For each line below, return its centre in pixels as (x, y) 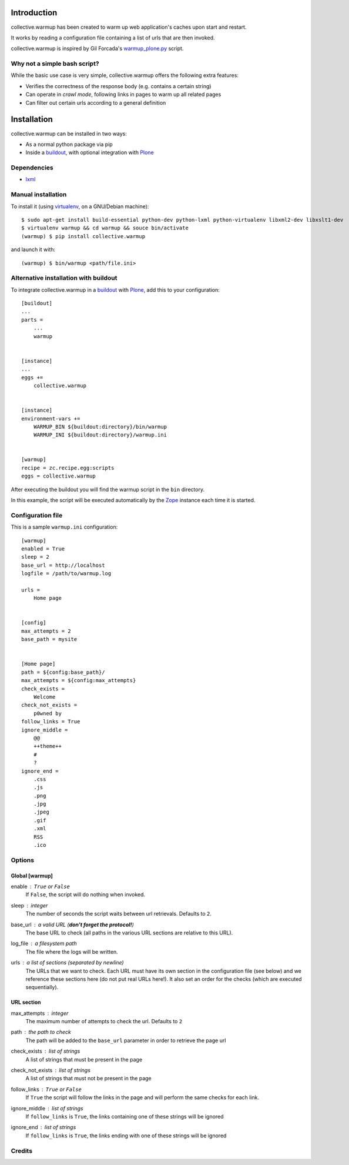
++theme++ (47, 746)
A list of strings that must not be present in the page (89, 1079)
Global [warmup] (32, 876)
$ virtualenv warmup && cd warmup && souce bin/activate (105, 228)
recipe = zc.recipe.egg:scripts (68, 468)
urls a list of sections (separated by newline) (67, 963)
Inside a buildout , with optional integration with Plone (90, 152)
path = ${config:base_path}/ (63, 672)
